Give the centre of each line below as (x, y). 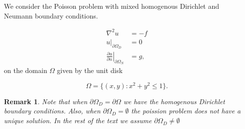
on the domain (26, 70)
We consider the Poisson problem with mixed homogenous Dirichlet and (112, 6)
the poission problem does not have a (186, 111)
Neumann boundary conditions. (51, 15)
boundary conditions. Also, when (52, 111)
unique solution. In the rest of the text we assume (78, 120)
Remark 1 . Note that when (46, 101)
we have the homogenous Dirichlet (174, 101)
